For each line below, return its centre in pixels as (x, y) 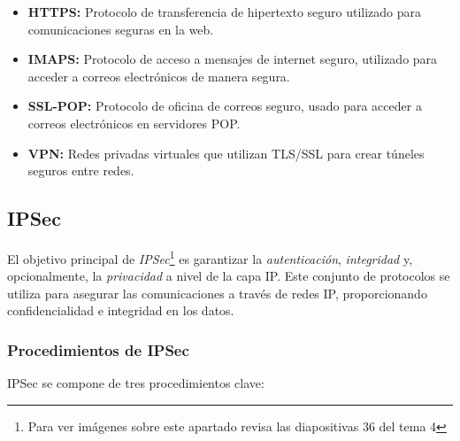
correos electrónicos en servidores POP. (134, 123)
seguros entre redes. (81, 170)
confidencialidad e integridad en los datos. (121, 310)
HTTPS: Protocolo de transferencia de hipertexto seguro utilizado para (225, 12)
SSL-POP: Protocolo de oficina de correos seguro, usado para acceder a (225, 106)
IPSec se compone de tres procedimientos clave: (136, 383)
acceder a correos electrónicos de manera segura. (159, 76)
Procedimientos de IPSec (98, 349)
